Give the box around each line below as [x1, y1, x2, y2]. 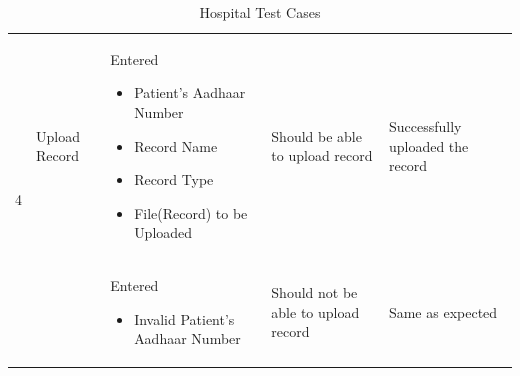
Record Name [134, 135, 218, 156]
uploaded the [388, 135, 469, 156]
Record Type [134, 169, 214, 190]
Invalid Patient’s [134, 308, 235, 329]
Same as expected [388, 301, 498, 322]
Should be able [271, 125, 362, 146]
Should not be [271, 282, 358, 303]
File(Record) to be [134, 202, 248, 223]
